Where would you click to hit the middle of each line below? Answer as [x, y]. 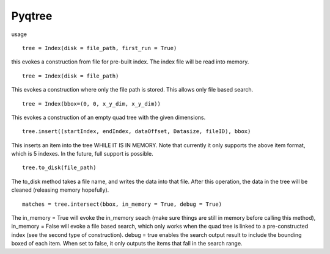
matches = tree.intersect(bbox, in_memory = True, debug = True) [122, 204]
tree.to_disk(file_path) [59, 168]
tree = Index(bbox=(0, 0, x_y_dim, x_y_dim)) [92, 103]
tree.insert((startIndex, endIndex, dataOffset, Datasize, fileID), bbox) [137, 132]
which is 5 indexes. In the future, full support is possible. [82, 154]
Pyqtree [32, 16]
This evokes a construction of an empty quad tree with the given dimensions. [108, 117]
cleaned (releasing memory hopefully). [60, 190]
